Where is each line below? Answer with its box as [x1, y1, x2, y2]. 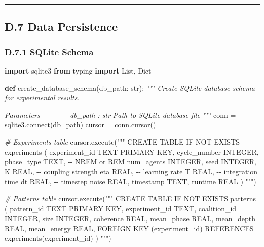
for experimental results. [5, 92, 80, 103]
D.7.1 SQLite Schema [5, 45, 94, 58]
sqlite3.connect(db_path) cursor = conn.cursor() [5, 119, 156, 130]
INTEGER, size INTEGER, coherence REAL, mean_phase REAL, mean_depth [5, 213, 256, 224]
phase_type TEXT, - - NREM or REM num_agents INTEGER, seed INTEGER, [5, 156, 256, 167]
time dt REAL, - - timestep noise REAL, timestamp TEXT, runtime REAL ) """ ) [5, 176, 256, 187]
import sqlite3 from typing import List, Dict [5, 65, 152, 76]
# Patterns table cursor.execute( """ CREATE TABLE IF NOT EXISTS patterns [5, 193, 256, 203]
